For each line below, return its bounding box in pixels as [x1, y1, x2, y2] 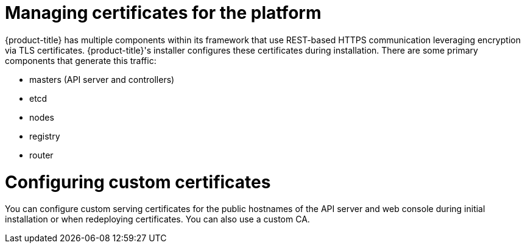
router [29, 149, 54, 160]
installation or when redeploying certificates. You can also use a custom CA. [5, 214, 310, 225]
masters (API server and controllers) [29, 74, 175, 85]
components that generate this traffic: [5, 55, 157, 66]
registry [29, 130, 60, 141]
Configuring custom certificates [5, 171, 271, 193]
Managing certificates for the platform [5, 2, 322, 23]
